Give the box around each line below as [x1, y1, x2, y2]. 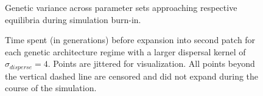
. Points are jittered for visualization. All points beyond [47, 57, 255, 70]
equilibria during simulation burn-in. [5, 13, 141, 26]
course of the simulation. [5, 81, 97, 94]
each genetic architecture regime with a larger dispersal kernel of [5, 45, 246, 58]
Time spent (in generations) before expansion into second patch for [5, 33, 256, 46]
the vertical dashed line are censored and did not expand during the [5, 69, 259, 82]
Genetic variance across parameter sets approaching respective [5, 1, 237, 13]
